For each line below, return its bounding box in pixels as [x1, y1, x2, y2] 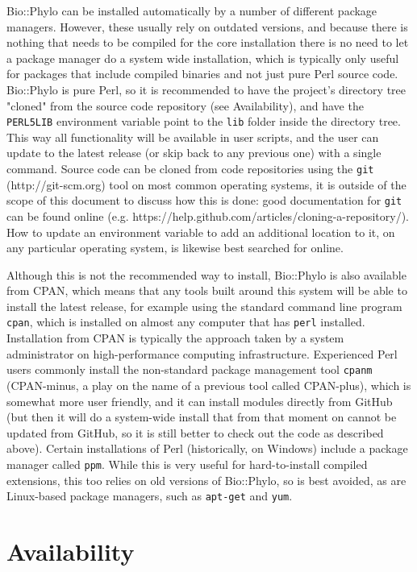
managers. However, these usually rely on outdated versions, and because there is [6, 18, 408, 35]
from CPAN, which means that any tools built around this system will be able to [6, 282, 407, 299]
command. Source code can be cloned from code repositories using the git [6, 160, 374, 176]
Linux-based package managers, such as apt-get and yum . [6, 487, 293, 504]
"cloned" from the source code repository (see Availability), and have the [6, 97, 364, 114]
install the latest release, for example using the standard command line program [6, 297, 402, 314]
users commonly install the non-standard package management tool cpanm [6, 361, 373, 378]
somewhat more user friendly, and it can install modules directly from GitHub [6, 392, 393, 409]
